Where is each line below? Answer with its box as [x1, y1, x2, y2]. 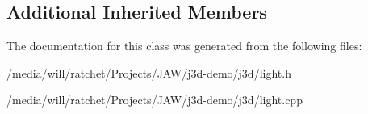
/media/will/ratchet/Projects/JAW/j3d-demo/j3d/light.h [6, 64, 291, 81]
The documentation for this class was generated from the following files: [6, 37, 362, 54]
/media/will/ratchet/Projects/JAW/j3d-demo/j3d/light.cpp [6, 91, 303, 108]
